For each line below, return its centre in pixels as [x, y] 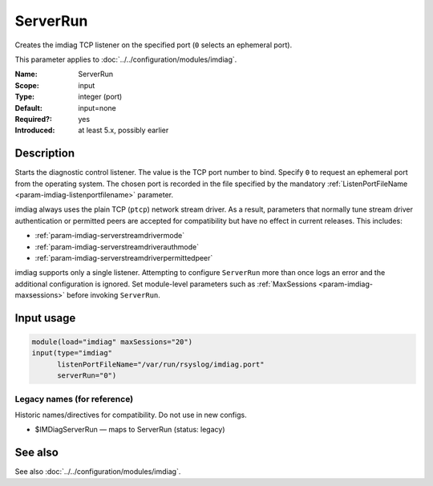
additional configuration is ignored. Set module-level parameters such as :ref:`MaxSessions [166, 284]
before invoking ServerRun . [113, 295]
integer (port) [100, 97]
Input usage [45, 318]
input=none [97, 107]
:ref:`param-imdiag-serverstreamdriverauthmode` [117, 247]
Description [45, 154]
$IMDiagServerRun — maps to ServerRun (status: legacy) [130, 430]
